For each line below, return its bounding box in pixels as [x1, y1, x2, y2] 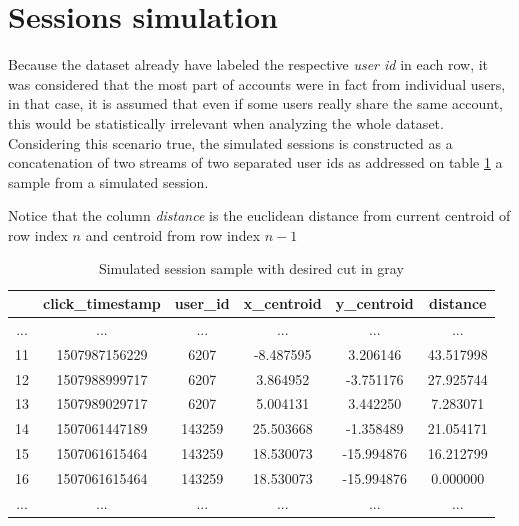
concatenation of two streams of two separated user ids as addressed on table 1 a [8, 152, 503, 173]
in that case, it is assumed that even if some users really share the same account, [8, 93, 503, 114]
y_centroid [335, 293, 414, 314]
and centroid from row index [85, 224, 261, 245]
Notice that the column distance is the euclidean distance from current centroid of [8, 205, 511, 226]
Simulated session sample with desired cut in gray [98, 258, 404, 279]
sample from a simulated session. [8, 171, 209, 192]
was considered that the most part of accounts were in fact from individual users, [8, 73, 506, 94]
